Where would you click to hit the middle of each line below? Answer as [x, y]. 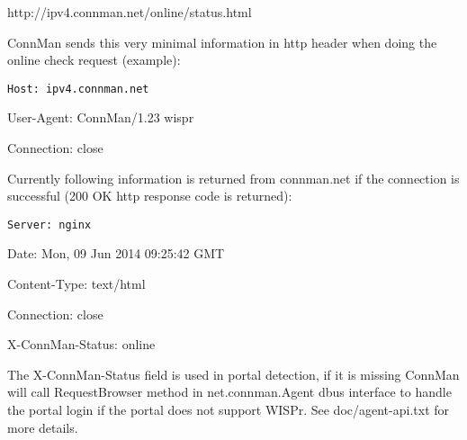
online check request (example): [94, 60]
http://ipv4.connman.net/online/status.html [130, 12]
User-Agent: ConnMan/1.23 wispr [101, 117]
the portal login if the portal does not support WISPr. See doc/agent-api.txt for [229, 410]
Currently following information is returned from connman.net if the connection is [233, 178]
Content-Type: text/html [76, 284]
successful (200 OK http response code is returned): [150, 196]
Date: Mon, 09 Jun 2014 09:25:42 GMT [116, 253]
